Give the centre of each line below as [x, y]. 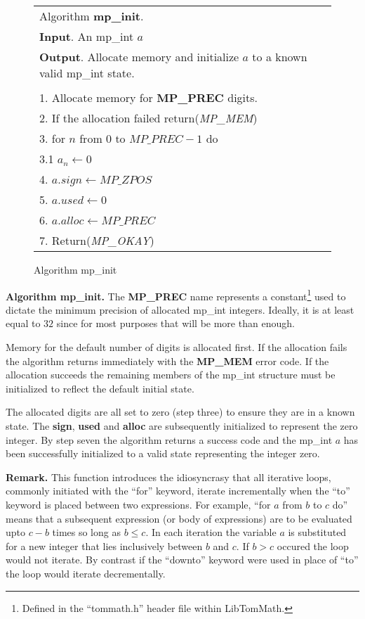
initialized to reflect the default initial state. [100, 388]
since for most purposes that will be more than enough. [175, 323]
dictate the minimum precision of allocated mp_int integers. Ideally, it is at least [180, 309]
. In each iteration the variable [211, 532]
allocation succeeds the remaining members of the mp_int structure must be [171, 375]
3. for [52, 138]
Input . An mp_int [87, 36]
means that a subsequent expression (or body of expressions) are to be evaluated [179, 518]
